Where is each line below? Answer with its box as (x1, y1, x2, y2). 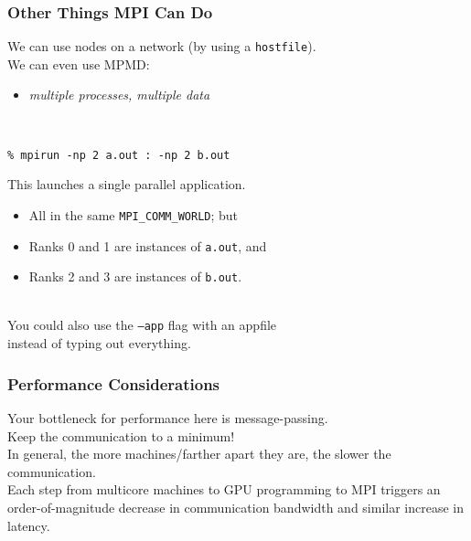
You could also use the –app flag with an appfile (7, 315, 277, 334)
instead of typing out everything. (7, 334, 191, 353)
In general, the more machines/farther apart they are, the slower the (7, 444, 391, 463)
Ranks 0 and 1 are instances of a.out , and (28, 236, 267, 255)
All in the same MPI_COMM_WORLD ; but (28, 205, 239, 224)
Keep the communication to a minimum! (7, 426, 235, 445)
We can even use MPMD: (7, 54, 150, 73)
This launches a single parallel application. (7, 175, 246, 194)
